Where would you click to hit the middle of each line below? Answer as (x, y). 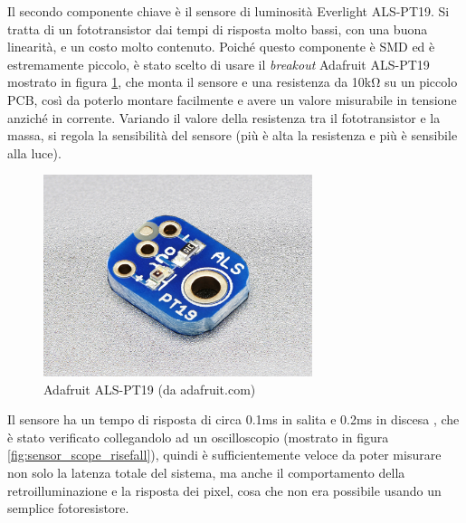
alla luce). (34, 152)
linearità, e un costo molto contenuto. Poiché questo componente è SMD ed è (221, 47)
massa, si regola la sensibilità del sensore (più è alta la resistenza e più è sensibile (233, 135)
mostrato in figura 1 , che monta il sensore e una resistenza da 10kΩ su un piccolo (233, 82)
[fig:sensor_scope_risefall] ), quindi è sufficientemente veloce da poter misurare (224, 455)
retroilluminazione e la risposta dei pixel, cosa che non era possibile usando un (224, 490)
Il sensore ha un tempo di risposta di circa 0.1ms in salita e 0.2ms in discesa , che (233, 419)
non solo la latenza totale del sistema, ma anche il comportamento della (206, 472)
